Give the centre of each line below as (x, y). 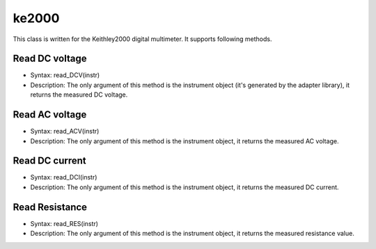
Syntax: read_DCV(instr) (65, 75)
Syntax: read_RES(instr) (64, 223)
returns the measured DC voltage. (79, 95)
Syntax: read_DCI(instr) (64, 177)
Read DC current (49, 161)
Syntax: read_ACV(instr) (65, 131)
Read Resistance (50, 207)
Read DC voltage (50, 59)
